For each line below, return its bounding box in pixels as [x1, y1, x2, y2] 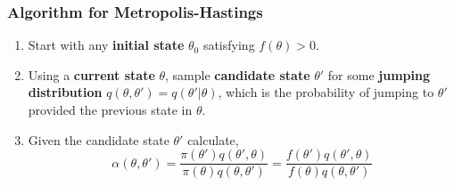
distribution [28, 83, 103, 101]
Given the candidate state [28, 130, 169, 149]
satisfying [202, 36, 255, 54]
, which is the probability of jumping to [218, 83, 434, 101]
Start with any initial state [28, 36, 185, 54]
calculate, [187, 130, 239, 149]
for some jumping [327, 65, 430, 84]
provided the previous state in [28, 101, 193, 118]
